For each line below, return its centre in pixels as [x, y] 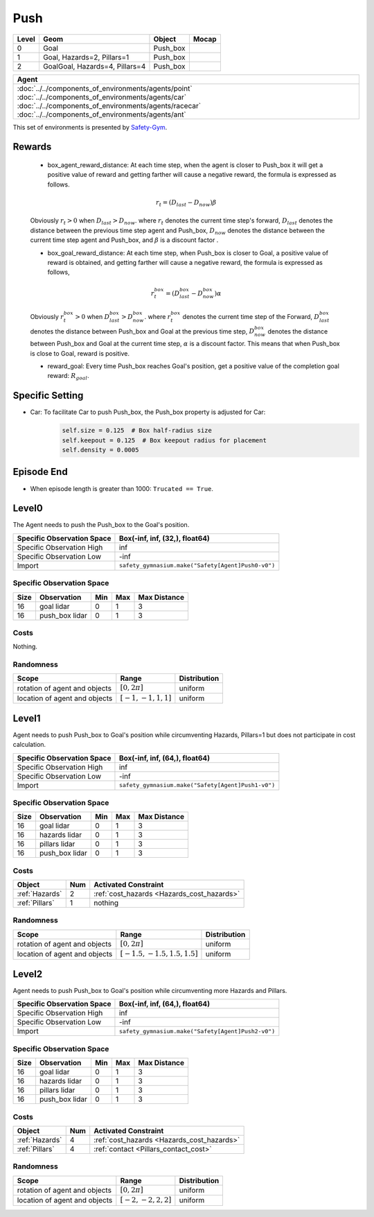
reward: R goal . [68, 377]
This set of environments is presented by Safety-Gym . [90, 127]
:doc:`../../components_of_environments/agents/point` [105, 88]
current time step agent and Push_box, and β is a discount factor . [124, 240]
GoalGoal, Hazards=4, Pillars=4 [94, 66]
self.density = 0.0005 [100, 450]
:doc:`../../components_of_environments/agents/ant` [101, 114]
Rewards [32, 147]
